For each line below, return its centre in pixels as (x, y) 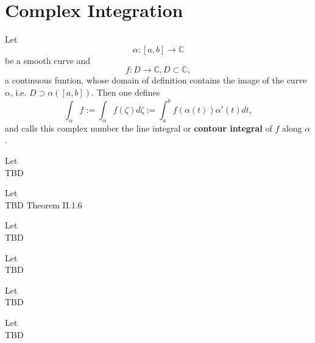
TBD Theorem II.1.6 (44, 204)
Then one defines (128, 92)
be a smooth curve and (48, 60)
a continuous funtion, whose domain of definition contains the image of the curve (156, 80)
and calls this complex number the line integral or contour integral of (139, 128)
